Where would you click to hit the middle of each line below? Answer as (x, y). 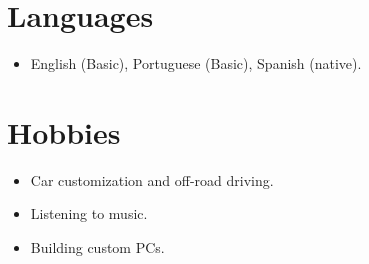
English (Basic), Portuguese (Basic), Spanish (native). (196, 63)
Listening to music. (89, 213)
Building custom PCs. (97, 247)
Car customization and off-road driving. (152, 179)
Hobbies (64, 131)
